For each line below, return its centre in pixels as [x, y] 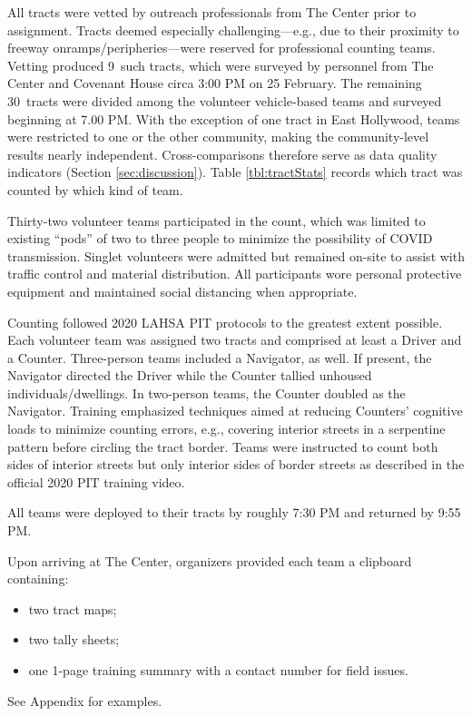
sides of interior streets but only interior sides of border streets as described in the [236, 464]
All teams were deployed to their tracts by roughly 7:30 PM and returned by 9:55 [234, 512]
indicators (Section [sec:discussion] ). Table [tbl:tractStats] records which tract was [235, 172]
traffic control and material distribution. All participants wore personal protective [235, 274]
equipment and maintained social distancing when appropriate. [182, 291]
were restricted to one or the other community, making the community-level [218, 137]
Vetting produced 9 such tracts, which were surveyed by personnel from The [221, 65]
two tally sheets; [74, 639]
